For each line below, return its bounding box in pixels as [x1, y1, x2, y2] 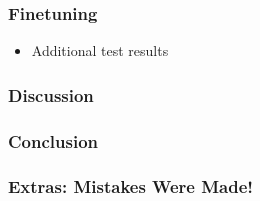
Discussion [8, 82, 94, 107]
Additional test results [31, 40, 169, 61]
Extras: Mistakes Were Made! [8, 174, 254, 199]
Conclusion [8, 128, 98, 153]
